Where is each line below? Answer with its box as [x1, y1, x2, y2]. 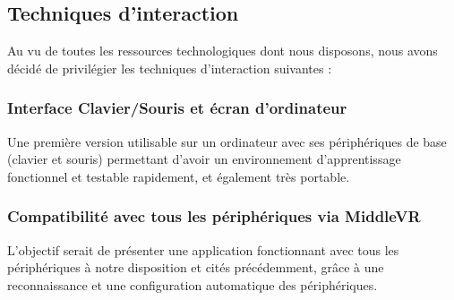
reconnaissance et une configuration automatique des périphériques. [7, 275, 378, 294]
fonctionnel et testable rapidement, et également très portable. [7, 167, 350, 185]
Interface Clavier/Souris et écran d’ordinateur [7, 97, 347, 119]
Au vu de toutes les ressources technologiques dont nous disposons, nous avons [7, 41, 438, 60]
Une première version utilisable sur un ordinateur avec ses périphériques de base [7, 132, 447, 150]
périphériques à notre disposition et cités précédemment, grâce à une [7, 258, 384, 277]
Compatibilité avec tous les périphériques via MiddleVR [7, 205, 421, 227]
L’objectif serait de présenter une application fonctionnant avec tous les [7, 240, 399, 259]
